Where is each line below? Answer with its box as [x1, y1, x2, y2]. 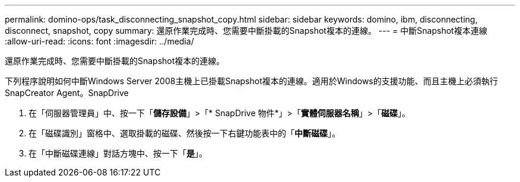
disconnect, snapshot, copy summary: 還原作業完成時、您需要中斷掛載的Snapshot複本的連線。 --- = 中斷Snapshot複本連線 [5, 25, 487, 36]
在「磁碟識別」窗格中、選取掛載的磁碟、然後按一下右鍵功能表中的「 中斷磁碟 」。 [28, 128, 340, 138]
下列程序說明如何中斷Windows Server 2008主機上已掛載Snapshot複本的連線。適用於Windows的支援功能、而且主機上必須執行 [5, 76, 498, 86]
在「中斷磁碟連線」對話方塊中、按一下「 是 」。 [28, 148, 207, 158]
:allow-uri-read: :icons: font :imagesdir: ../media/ [5, 36, 194, 46]
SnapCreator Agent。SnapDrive [5, 88, 129, 98]
